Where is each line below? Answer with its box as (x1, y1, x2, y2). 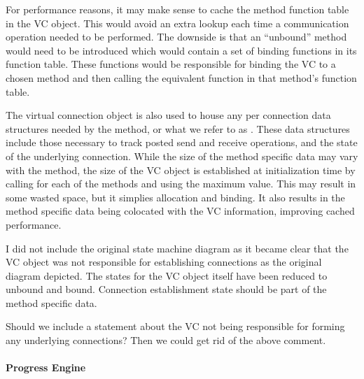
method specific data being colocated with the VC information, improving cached (6, 203, 355, 218)
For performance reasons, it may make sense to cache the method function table (6, 2, 349, 16)
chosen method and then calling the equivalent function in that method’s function (6, 70, 357, 85)
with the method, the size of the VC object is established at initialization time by (6, 162, 356, 177)
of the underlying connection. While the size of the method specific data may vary (6, 148, 358, 163)
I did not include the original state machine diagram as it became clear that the (6, 241, 349, 255)
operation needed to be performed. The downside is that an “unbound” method (6, 29, 347, 44)
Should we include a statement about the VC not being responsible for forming (6, 319, 345, 334)
